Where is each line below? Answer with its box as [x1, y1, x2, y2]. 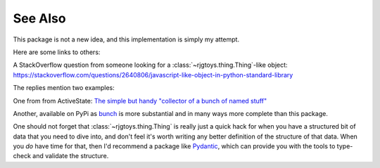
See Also [13, 11, 66, 26]
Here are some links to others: [13, 48, 101, 56]
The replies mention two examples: [13, 84, 115, 92]
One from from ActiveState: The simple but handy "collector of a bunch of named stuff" [13, 96, 267, 105]
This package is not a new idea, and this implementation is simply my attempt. [13, 35, 239, 44]
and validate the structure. [32, 152, 109, 160]
